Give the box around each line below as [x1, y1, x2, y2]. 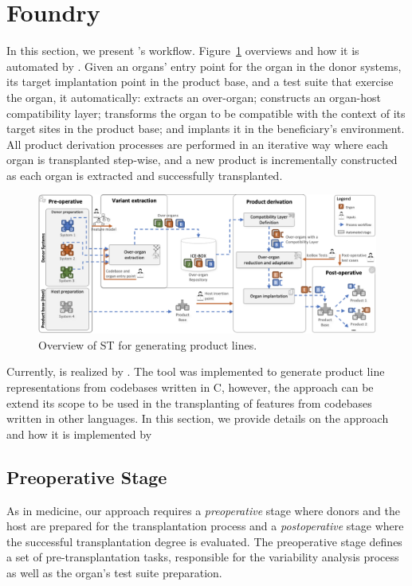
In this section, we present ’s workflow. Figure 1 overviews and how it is [6, 42, 359, 59]
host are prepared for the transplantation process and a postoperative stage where [6, 518, 404, 534]
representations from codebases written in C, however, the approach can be [6, 378, 374, 395]
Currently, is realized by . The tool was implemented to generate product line [6, 363, 385, 380]
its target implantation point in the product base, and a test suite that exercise [6, 73, 394, 90]
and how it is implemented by [6, 425, 152, 442]
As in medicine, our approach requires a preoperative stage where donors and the [6, 502, 400, 518]
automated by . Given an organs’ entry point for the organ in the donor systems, [6, 57, 402, 74]
